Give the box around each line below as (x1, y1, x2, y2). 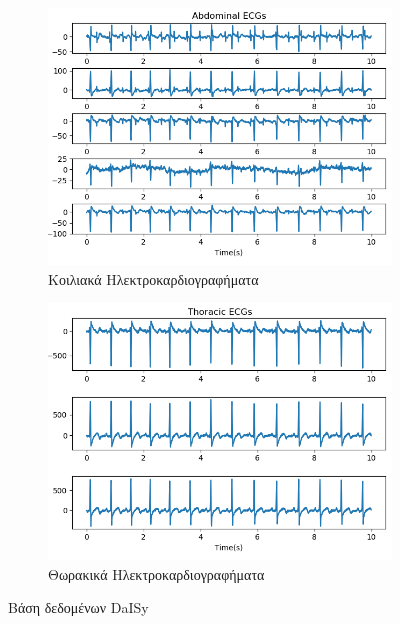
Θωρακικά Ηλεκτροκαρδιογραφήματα (48, 563, 265, 584)
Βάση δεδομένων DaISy (8, 597, 149, 618)
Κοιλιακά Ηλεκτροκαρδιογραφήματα (48, 268, 259, 289)
